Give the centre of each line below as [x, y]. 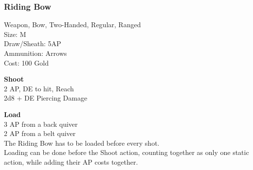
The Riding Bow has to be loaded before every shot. [82, 143]
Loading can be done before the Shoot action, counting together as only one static [126, 152]
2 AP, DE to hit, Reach [39, 88]
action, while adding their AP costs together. [71, 161]
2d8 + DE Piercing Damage [46, 98]
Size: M [15, 34]
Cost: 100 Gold [26, 62]
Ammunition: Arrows [36, 53]
